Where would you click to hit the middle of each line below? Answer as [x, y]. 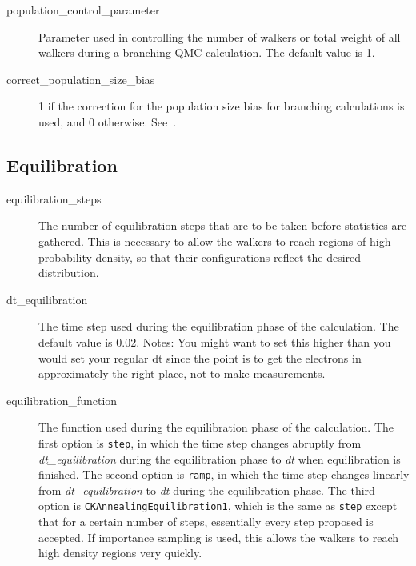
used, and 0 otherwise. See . [108, 121]
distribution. [69, 273]
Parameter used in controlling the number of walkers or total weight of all [220, 36]
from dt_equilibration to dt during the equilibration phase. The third [207, 490]
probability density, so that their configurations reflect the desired [200, 257]
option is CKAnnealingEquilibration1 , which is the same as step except [218, 506]
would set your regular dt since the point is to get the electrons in [200, 357]
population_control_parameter [83, 10]
